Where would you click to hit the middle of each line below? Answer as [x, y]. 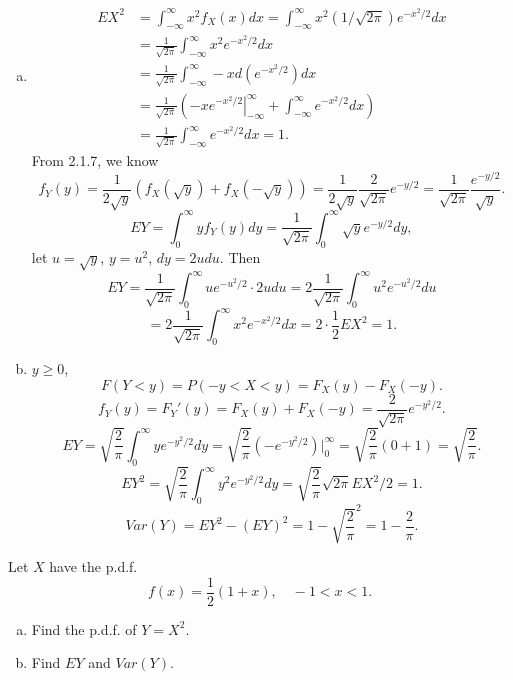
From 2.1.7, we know [95, 159]
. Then [240, 256]
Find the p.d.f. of [84, 628]
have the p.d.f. [93, 566]
